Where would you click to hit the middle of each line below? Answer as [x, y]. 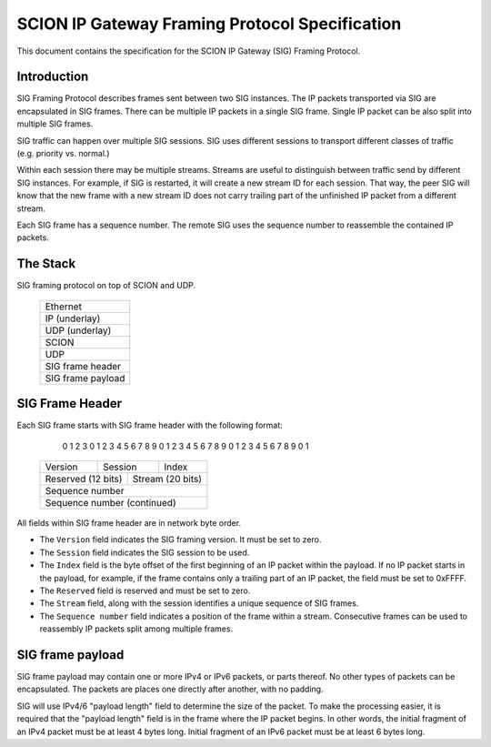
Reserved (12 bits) [84, 479]
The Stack [46, 264]
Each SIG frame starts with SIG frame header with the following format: [150, 425]
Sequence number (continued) [110, 502]
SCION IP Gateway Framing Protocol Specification [209, 24]
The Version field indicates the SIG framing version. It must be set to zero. [180, 540]
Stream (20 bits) [167, 479]
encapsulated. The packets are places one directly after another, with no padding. [170, 689]
